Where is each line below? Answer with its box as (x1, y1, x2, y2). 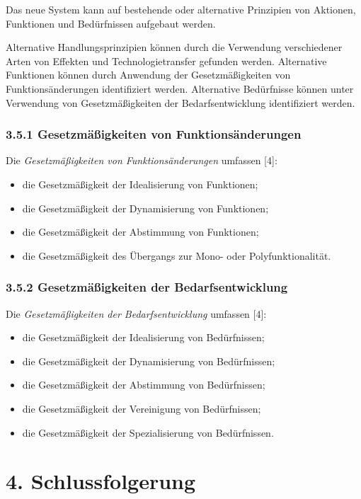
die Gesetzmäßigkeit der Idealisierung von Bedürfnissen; (22, 330, 265, 345)
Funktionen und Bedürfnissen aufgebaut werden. (6, 16, 216, 30)
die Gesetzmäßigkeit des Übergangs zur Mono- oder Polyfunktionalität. (22, 248, 331, 263)
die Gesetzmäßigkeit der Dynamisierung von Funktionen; (22, 200, 269, 215)
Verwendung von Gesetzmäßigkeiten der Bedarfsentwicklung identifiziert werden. (6, 95, 355, 110)
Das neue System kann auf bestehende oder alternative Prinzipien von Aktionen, (6, 2, 356, 16)
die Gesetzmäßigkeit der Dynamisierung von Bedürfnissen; (22, 353, 275, 368)
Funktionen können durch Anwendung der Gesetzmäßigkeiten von (6, 67, 291, 82)
